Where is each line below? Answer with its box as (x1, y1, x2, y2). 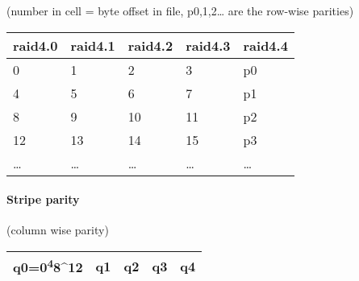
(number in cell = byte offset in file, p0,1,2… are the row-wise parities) (6, 2, 354, 19)
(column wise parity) (6, 221, 109, 238)
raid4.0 (13, 35, 58, 55)
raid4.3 (186, 35, 231, 55)
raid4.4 (243, 35, 288, 55)
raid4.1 (70, 35, 115, 55)
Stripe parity (6, 191, 80, 208)
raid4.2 (127, 35, 173, 55)
